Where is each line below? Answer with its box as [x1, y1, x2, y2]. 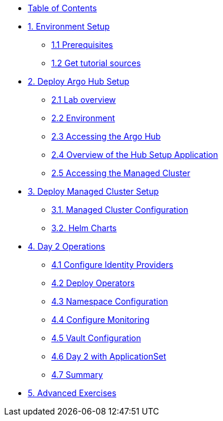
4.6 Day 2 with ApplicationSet [51, 351, 166, 361]
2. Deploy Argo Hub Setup [28, 76, 130, 86]
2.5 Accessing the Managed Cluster [51, 168, 191, 178]
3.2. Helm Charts [51, 223, 117, 233]
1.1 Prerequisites [51, 40, 113, 50]
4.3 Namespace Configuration [51, 296, 168, 306]
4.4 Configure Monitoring [51, 315, 150, 325]
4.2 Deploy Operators [51, 278, 135, 288]
